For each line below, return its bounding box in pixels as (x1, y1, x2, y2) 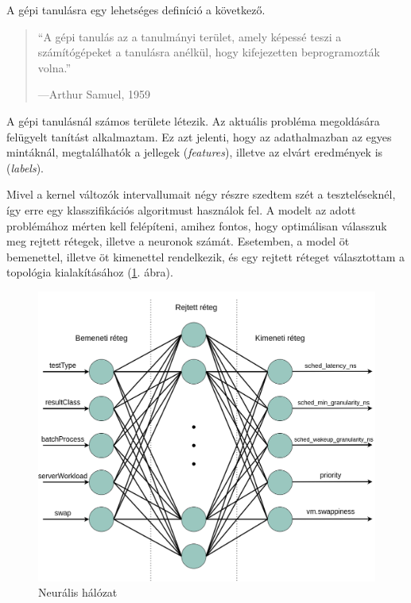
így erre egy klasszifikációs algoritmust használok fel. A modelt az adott (6, 201, 356, 218)
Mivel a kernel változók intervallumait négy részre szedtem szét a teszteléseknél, (6, 186, 396, 203)
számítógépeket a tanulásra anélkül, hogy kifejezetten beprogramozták (37, 44, 380, 60)
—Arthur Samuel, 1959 (37, 86, 151, 102)
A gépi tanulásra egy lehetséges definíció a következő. (6, 2, 266, 17)
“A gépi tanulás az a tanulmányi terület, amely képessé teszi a (37, 28, 342, 44)
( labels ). (6, 159, 45, 176)
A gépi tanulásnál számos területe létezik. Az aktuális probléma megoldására (6, 112, 380, 129)
